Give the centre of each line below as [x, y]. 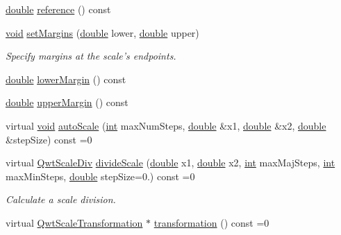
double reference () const [58, 9]
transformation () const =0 [211, 222]
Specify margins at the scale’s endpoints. [91, 56]
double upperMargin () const [67, 102]
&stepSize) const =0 [49, 139]
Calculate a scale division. [61, 199]
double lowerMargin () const [66, 79]
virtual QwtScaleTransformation [74, 222]
